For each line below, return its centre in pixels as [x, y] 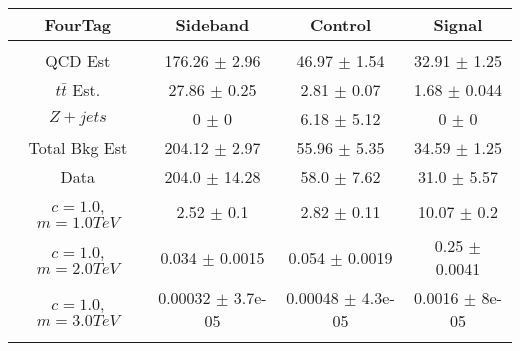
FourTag [78, 24]
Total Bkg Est [78, 147]
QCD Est [78, 60]
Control [340, 24]
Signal [458, 24]
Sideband [212, 24]
